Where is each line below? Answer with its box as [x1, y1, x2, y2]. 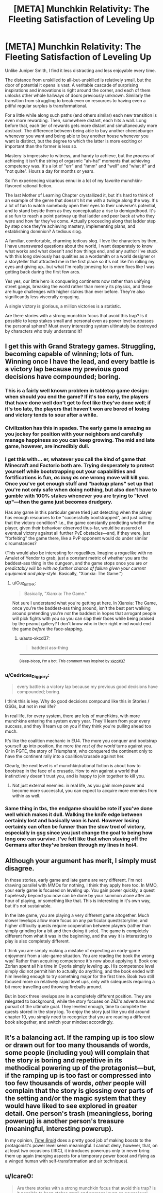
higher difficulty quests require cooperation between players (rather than [5, 923, 151, 929]
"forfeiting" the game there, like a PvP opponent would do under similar [5, 535, 148, 541]
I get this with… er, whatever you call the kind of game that [5, 456, 146, 463]
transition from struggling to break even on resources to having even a [5, 97, 146, 103]
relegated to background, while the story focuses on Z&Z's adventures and [5, 998, 155, 1004]
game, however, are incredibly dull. [5, 443, 90, 450]
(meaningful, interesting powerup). [5, 1124, 114, 1133]
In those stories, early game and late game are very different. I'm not [5, 877, 142, 883]
